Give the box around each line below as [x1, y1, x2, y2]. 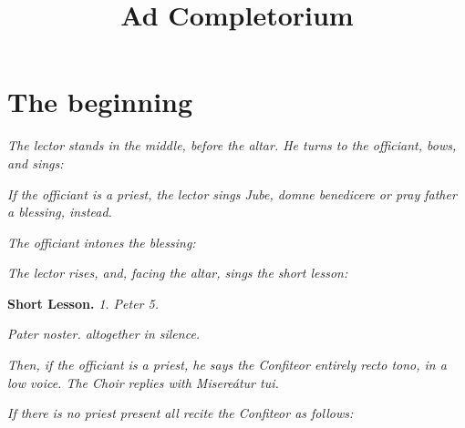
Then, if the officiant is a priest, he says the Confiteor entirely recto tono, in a [7, 355, 447, 374]
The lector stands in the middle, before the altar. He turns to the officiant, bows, [7, 136, 457, 155]
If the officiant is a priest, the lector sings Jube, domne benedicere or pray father [7, 184, 457, 203]
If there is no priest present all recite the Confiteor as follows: [7, 403, 354, 423]
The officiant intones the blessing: [7, 232, 196, 251]
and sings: [7, 153, 64, 172]
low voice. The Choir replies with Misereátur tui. [7, 372, 279, 392]
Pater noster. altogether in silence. [7, 324, 201, 343]
